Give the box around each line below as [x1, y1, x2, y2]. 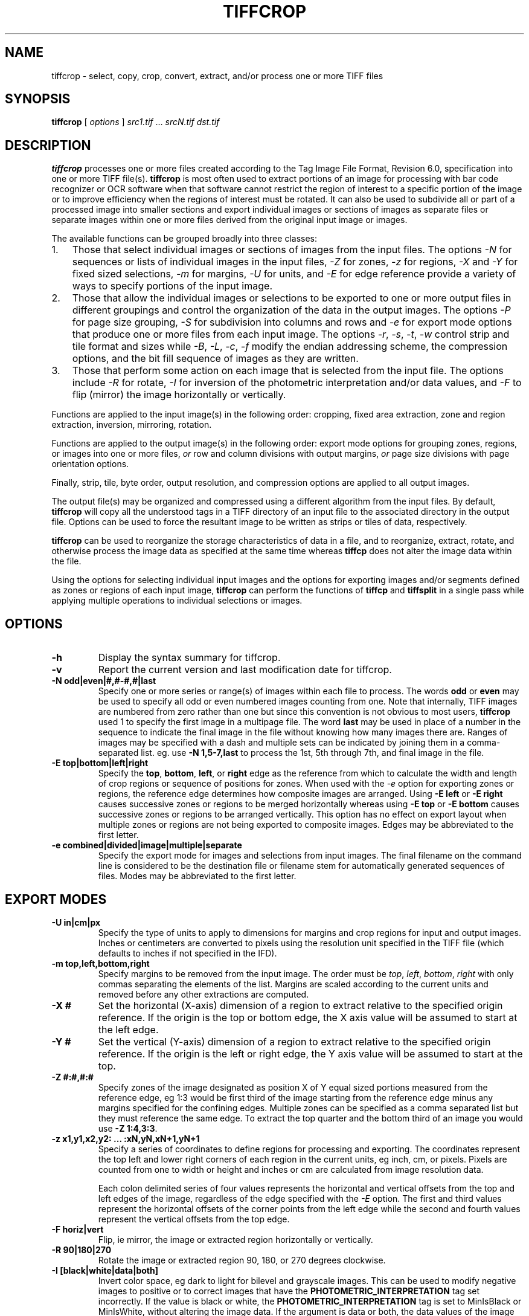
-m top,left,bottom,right [51, 958, 150, 969]
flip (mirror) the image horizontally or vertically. [72, 389, 286, 401]
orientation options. [51, 459, 129, 469]
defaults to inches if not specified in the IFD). [98, 947, 277, 958]
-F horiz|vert [51, 1224, 104, 1234]
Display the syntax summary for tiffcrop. [98, 651, 281, 664]
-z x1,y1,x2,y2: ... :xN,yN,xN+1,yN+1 [51, 1133, 200, 1144]
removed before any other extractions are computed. [98, 989, 309, 999]
